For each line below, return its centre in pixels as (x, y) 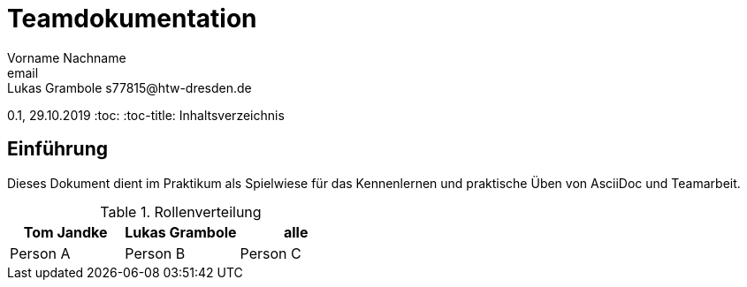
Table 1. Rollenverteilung (181, 211)
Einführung (57, 149)
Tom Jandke (65, 232)
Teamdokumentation (132, 19)
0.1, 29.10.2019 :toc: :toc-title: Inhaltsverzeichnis (146, 115)
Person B (155, 253)
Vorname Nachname (67, 57)
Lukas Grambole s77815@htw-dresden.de (130, 87)
